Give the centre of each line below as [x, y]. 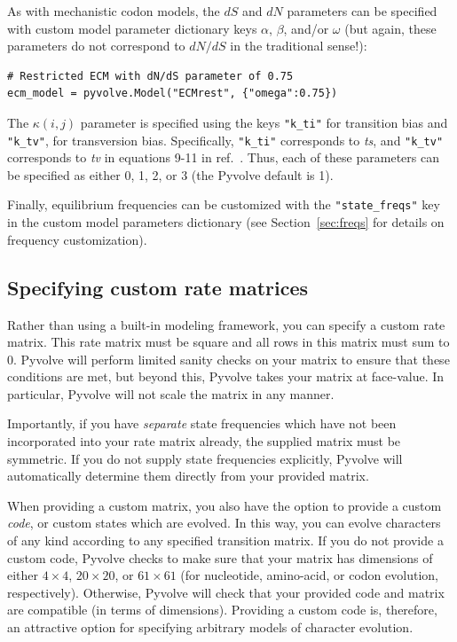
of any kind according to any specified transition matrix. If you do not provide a [225, 540]
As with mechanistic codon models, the [114, 11]
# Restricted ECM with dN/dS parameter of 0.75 [150, 76]
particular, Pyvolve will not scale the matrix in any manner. [171, 393]
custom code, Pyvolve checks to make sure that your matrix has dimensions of [220, 557]
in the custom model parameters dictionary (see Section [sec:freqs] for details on [226, 222]
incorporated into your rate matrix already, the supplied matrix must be [204, 441]
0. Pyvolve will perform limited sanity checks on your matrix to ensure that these [228, 359]
